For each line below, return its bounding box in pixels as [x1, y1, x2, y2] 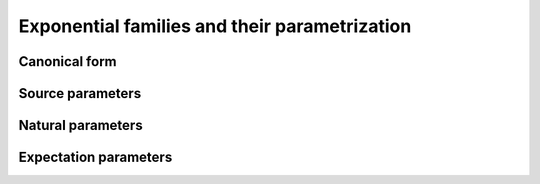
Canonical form [18, 53, 117, 70]
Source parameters [18, 85, 142, 102]
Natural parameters [18, 117, 144, 134]
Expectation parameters [18, 149, 173, 166]
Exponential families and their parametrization [18, 15, 412, 37]
